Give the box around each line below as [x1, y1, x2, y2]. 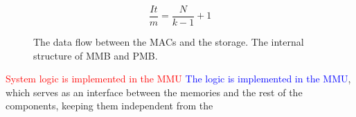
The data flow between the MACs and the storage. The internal [33, 35, 304, 49]
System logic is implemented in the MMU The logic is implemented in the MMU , [6, 71, 351, 86]
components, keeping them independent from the [6, 98, 213, 113]
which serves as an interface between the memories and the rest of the [6, 84, 303, 99]
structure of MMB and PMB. [33, 48, 158, 62]
